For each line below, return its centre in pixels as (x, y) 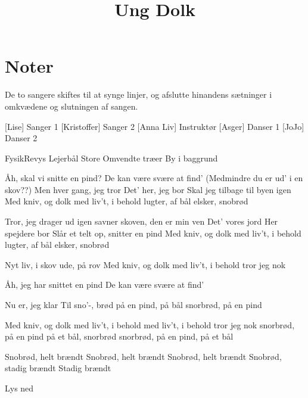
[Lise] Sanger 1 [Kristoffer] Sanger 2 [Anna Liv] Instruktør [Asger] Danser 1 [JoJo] (155, 126)
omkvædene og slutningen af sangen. (71, 106)
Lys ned (19, 388)
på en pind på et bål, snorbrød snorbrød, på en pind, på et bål (119, 336)
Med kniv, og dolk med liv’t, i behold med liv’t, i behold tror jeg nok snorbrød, (150, 324)
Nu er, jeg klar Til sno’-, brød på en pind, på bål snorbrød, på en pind (133, 305)
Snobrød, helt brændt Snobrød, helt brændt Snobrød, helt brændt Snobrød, (143, 356)
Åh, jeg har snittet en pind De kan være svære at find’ (105, 284)
